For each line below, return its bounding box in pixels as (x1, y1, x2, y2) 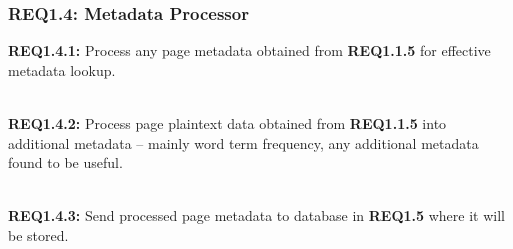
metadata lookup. (8, 59, 116, 80)
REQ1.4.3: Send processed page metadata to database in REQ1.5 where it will (8, 205, 505, 226)
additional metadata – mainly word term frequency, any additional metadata (8, 132, 479, 153)
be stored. (8, 224, 69, 245)
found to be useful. (8, 152, 123, 173)
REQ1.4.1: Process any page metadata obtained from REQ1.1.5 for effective (8, 40, 491, 61)
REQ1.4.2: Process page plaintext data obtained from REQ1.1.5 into (8, 113, 447, 133)
